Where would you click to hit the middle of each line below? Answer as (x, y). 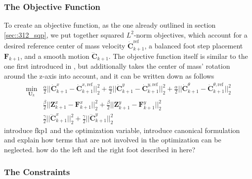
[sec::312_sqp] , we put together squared (64, 34)
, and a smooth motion (55, 56)
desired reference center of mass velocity (65, 46)
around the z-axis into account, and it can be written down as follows (109, 75)
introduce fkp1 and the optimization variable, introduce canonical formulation (122, 130)
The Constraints (37, 171)
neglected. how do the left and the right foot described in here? (100, 149)
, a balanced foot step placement (194, 46)
